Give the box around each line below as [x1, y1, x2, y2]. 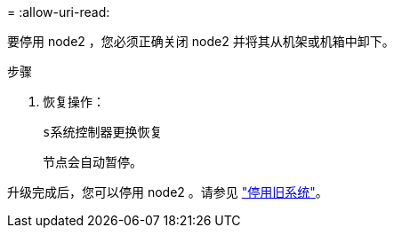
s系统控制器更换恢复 [43, 125, 163, 139]
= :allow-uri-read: [7, 4, 110, 20]
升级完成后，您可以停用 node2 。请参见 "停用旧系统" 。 [7, 184, 328, 200]
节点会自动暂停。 [43, 154, 142, 169]
